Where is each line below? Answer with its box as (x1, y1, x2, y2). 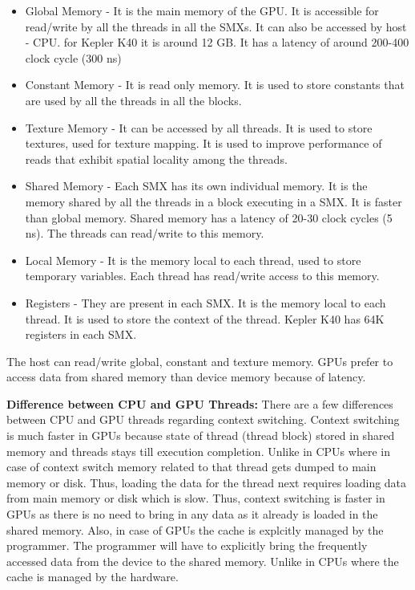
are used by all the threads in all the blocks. (25, 92, 242, 108)
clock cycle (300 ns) (25, 49, 122, 66)
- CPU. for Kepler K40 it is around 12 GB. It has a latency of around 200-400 (25, 34, 409, 51)
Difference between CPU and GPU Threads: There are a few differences (6, 395, 393, 412)
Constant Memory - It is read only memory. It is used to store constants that (25, 76, 405, 93)
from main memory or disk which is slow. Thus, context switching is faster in (6, 490, 385, 507)
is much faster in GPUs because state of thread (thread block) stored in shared (6, 427, 395, 444)
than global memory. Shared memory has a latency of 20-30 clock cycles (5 (25, 209, 393, 226)
